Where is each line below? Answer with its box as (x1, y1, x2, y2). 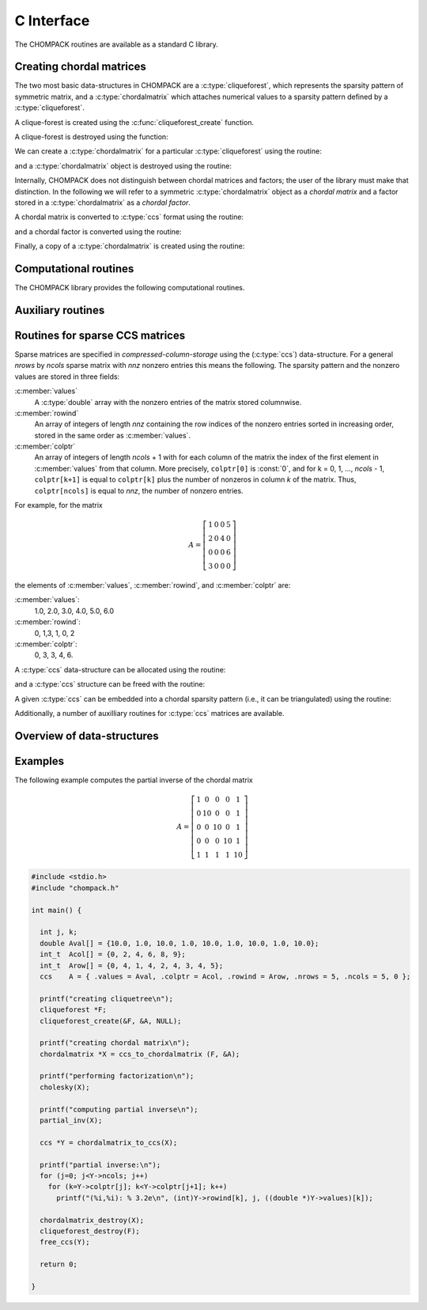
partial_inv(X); (40, 1116, 103, 1125)
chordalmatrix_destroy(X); (40, 1215, 145, 1225)
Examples (14, 754, 65, 767)
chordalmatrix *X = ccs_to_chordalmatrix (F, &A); (40, 1049, 240, 1058)
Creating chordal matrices (14, 60, 146, 74)
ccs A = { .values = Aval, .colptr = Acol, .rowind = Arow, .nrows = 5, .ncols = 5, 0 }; (40, 971, 411, 981)
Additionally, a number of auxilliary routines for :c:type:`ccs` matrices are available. (14, 708, 285, 717)
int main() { (31, 906, 82, 914)
